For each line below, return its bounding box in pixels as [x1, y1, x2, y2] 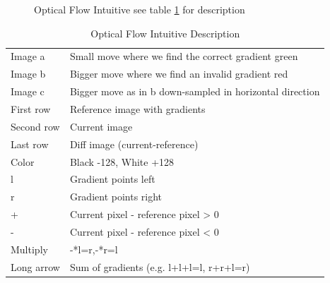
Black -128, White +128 [69, 154, 175, 169]
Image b [11, 66, 46, 81]
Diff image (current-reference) [69, 136, 199, 151]
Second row [11, 119, 60, 133]
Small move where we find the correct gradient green [69, 49, 298, 64]
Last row [11, 136, 49, 151]
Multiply [11, 241, 48, 256]
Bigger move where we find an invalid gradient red [69, 66, 288, 81]
